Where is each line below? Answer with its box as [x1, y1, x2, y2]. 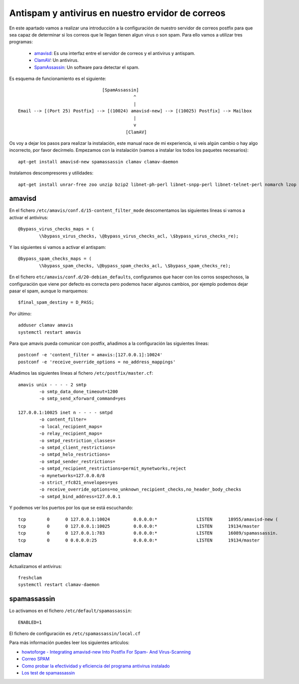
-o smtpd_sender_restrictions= [39, 459, 116, 464]
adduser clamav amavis [18, 322, 74, 328]
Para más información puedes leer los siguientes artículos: [9, 640, 130, 646]
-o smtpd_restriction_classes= [39, 438, 116, 443]
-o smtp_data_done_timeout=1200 [39, 389, 118, 394]
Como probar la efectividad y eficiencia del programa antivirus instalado [21, 663, 170, 669]
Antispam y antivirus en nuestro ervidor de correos [9, 7, 226, 18]
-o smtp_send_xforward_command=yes [39, 396, 126, 402]
